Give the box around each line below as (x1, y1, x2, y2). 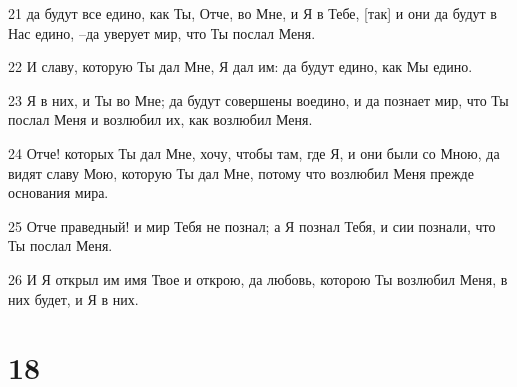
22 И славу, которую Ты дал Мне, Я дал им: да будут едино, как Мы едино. (8, 56, 473, 77)
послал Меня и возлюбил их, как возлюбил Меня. (8, 109, 313, 130)
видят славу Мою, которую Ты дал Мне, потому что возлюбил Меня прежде (8, 162, 474, 183)
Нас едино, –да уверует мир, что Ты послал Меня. (8, 22, 316, 43)
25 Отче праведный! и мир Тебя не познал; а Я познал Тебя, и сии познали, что (8, 215, 496, 236)
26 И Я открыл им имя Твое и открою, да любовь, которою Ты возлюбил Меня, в (8, 268, 508, 289)
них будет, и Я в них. (8, 288, 139, 309)
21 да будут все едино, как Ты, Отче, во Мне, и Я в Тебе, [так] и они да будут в (8, 3, 497, 23)
